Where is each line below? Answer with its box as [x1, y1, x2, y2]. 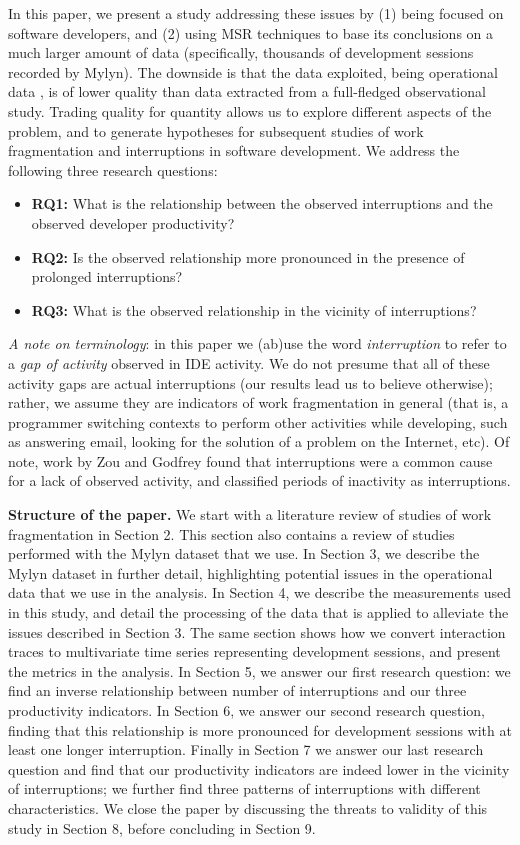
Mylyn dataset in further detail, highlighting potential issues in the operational [8, 562, 493, 583]
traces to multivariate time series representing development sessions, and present [8, 641, 501, 662]
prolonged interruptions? [31, 266, 183, 287]
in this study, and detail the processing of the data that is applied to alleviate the [8, 602, 509, 623]
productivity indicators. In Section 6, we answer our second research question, [8, 700, 486, 720]
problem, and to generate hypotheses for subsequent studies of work [8, 120, 424, 141]
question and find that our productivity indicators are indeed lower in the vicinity [8, 758, 510, 779]
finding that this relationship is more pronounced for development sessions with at [8, 719, 512, 740]
